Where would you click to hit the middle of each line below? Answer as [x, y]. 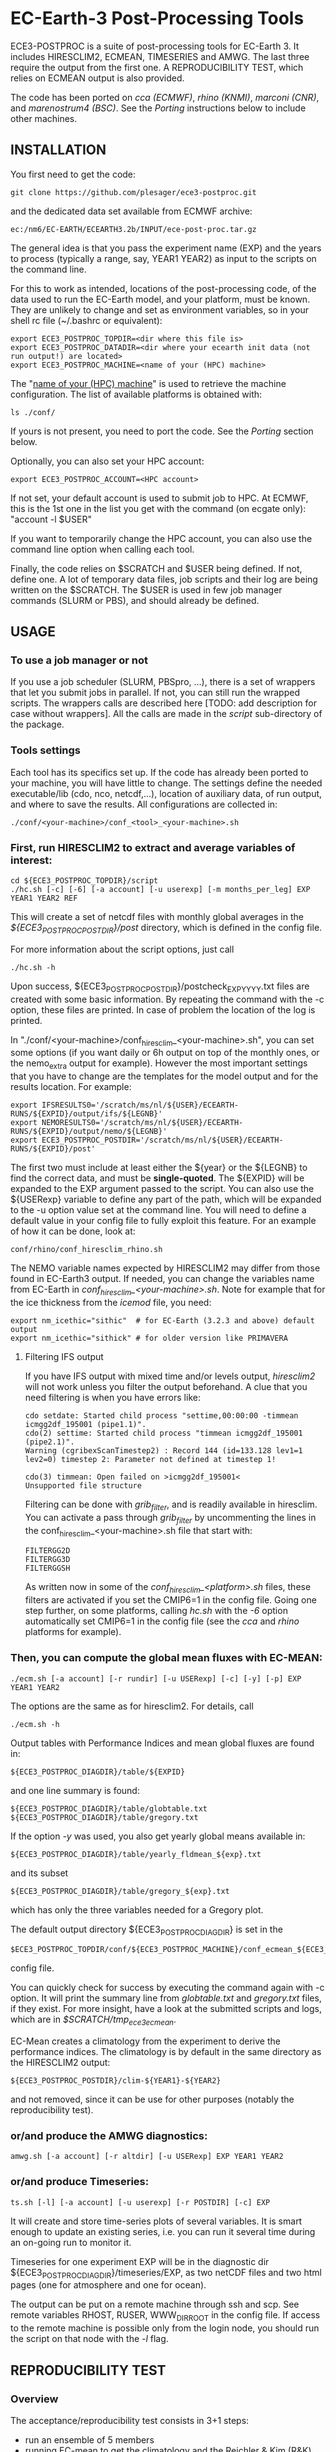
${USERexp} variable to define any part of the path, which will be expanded [166, 1199]
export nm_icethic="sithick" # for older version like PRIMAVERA [149, 1338]
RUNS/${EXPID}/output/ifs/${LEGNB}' [86, 1114]
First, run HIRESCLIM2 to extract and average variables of [153, 847]
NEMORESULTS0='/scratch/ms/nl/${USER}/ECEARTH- [142, 1123]
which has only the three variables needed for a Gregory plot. [137, 1909]
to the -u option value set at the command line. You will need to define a [158, 1210]
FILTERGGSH [47, 1568]
